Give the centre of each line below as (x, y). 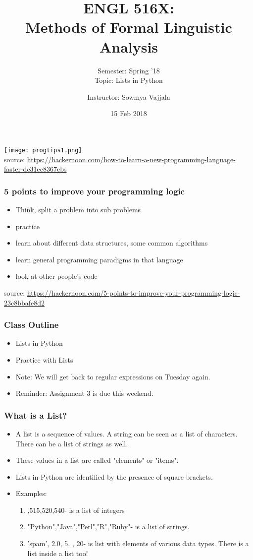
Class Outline (31, 325)
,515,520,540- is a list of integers (76, 510)
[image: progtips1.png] (43, 150)
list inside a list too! (58, 553)
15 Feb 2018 (129, 113)
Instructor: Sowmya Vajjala (129, 96)
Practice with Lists (44, 359)
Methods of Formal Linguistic (129, 27)
